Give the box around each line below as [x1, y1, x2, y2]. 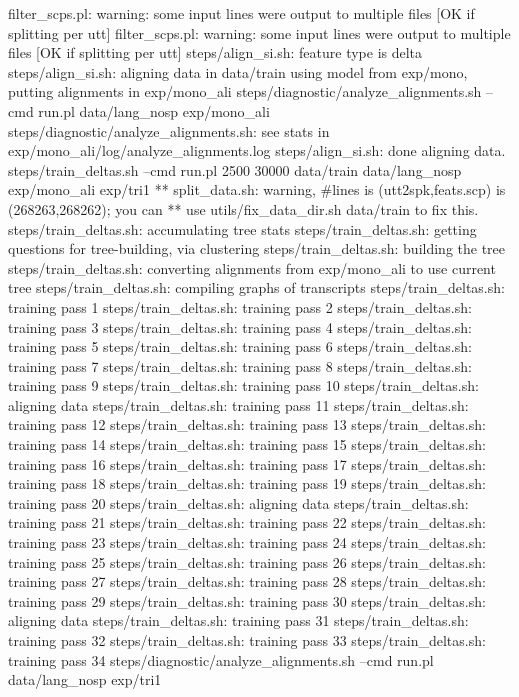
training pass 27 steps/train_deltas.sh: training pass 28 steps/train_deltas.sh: [8, 571, 486, 592]
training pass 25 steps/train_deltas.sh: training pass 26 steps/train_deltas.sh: [8, 551, 486, 572]
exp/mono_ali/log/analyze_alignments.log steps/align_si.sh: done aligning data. [8, 140, 506, 161]
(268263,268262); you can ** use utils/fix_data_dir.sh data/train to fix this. [8, 198, 479, 219]
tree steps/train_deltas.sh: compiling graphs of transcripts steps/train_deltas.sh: [8, 277, 505, 298]
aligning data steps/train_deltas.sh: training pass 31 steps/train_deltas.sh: [8, 610, 469, 631]
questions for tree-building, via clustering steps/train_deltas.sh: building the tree [8, 238, 506, 259]
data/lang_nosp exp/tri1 [8, 669, 162, 690]
